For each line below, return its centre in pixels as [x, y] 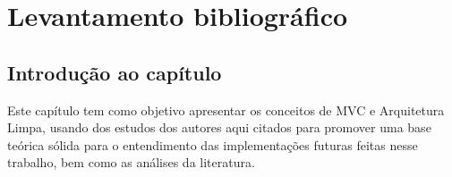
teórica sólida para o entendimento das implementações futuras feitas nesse [213, 144]
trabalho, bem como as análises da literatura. [131, 162]
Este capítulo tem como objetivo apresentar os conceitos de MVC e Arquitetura [226, 110]
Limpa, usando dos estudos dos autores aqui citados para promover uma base [219, 127]
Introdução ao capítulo [115, 72]
